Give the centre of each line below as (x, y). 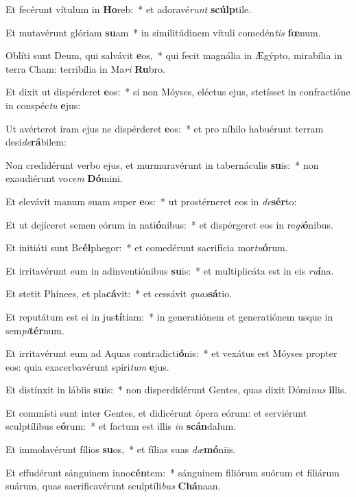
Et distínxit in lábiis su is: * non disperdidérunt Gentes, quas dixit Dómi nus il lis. (176, 390)
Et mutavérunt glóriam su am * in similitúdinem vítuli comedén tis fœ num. (163, 32)
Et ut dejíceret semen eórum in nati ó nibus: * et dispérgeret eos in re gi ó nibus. (169, 224)
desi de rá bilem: (36, 142)
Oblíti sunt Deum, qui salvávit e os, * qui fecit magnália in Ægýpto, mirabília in (174, 55)
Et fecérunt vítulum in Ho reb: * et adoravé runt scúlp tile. (129, 9)
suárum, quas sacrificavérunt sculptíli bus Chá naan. (113, 486)
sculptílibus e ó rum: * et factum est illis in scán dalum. (121, 426)
